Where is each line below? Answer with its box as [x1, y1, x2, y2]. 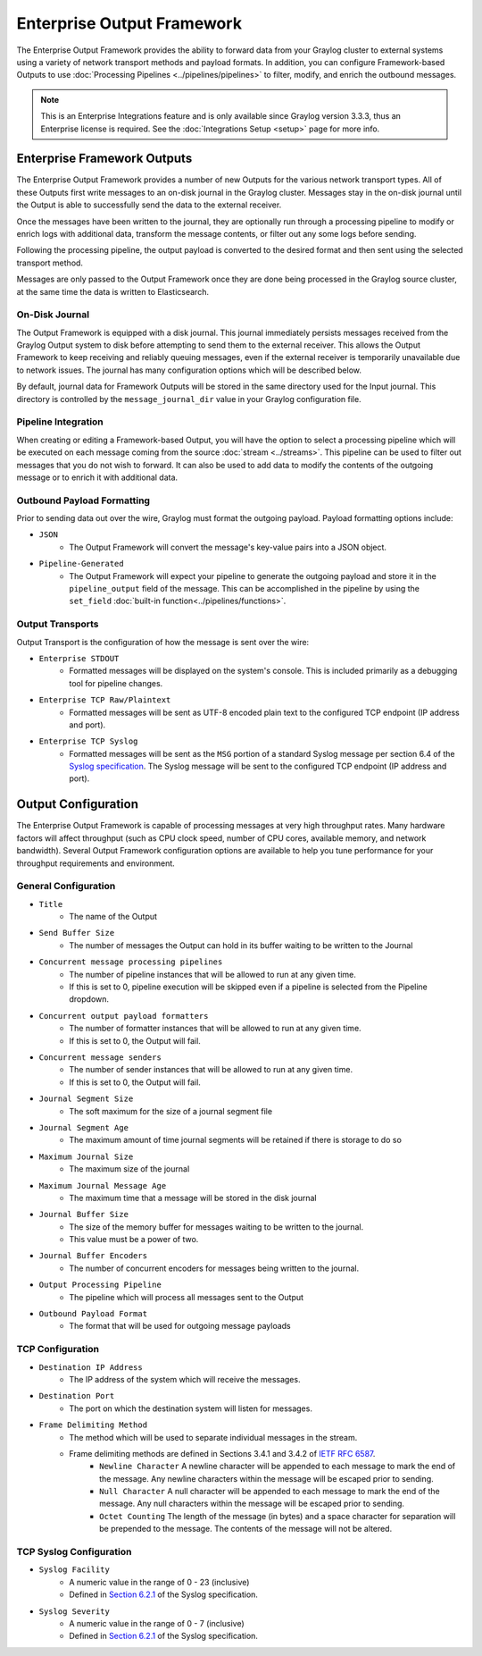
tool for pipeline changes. [69, 677, 163, 688]
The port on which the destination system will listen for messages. [69, 1403, 312, 1414]
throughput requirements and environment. [16, 858, 176, 869]
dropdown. [69, 994, 110, 1005]
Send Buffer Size [38, 928, 115, 938]
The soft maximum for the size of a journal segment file [69, 1105, 272, 1116]
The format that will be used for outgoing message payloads [69, 1321, 291, 1332]
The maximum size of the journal [69, 1164, 190, 1174]
